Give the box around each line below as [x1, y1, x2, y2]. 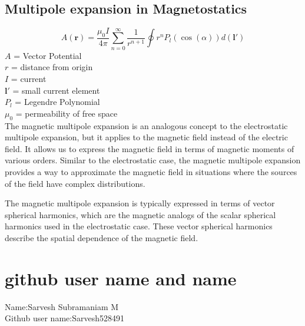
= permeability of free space [15, 107, 118, 119]
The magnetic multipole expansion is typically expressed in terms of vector [5, 197, 275, 209]
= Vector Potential [14, 49, 82, 61]
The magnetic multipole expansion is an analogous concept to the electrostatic [5, 119, 288, 131]
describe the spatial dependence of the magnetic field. [5, 231, 198, 243]
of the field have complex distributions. [5, 177, 145, 189]
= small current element [12, 84, 100, 96]
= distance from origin [11, 61, 93, 73]
